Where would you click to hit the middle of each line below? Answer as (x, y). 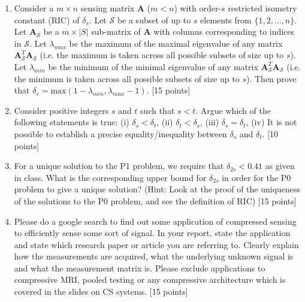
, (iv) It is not (271, 122)
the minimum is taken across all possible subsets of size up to (127, 78)
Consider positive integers (61, 110)
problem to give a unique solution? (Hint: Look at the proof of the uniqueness (157, 189)
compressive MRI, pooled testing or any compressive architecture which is (150, 280)
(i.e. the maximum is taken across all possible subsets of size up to (162, 55)
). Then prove (271, 78)
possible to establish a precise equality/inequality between (120, 133)
